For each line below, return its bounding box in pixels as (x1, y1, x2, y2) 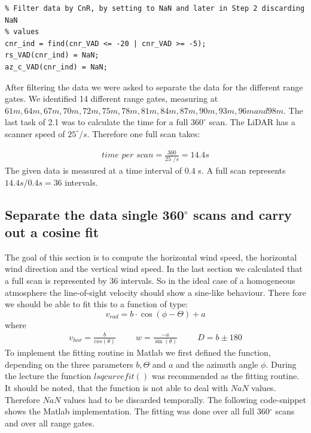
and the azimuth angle (176, 358, 258, 370)
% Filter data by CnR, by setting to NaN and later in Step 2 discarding (5, 4, 305, 13)
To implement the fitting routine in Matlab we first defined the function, (5, 346, 271, 359)
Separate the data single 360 (5, 205, 184, 223)
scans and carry (193, 205, 292, 223)
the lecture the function (5, 370, 92, 382)
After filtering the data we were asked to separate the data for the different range (5, 80, 303, 93)
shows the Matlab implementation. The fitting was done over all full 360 (5, 405, 270, 417)
